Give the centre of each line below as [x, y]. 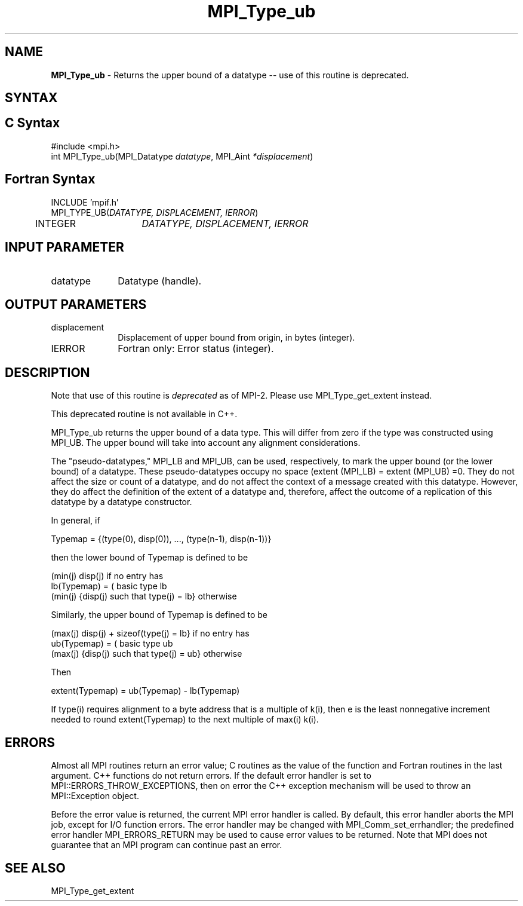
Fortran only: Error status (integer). [196, 349]
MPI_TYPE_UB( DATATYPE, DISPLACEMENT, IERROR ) [155, 212]
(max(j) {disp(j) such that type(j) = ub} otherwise [147, 654]
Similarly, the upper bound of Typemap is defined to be [159, 615]
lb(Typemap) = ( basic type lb [109, 586]
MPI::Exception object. [95, 796]
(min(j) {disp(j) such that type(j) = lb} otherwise [144, 596]
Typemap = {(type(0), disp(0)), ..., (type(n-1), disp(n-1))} [161, 539]
